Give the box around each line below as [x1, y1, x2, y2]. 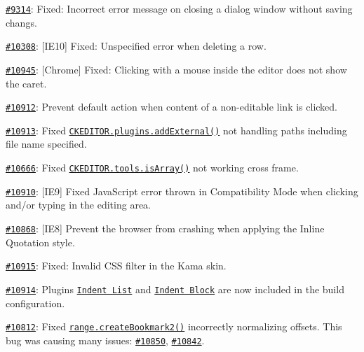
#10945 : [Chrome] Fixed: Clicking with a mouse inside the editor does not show [6, 62, 347, 76]
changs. [6, 15, 37, 29]
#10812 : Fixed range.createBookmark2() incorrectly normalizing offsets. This [6, 319, 342, 334]
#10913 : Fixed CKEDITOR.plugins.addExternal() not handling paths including [6, 122, 347, 137]
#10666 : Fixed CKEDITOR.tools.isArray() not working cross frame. [6, 160, 299, 175]
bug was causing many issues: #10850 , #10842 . [6, 332, 205, 347]
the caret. [6, 76, 47, 90]
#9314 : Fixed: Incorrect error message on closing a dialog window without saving [6, 1, 353, 15]
